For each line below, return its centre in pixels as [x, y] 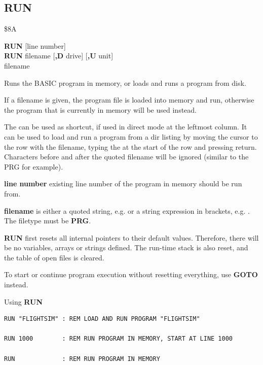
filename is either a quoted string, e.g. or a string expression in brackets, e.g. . [127, 210]
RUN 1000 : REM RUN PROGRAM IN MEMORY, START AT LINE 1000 [119, 339]
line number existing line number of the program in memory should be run [123, 184]
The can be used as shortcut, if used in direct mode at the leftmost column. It [126, 127]
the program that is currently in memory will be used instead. [100, 109]
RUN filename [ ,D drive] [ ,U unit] [59, 56]
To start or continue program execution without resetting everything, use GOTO [131, 274]
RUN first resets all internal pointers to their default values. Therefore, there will [131, 237]
